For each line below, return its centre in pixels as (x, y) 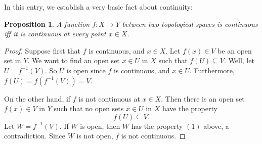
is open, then (100, 126)
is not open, (95, 136)
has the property (157, 126)
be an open (235, 50)
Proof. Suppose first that (42, 50)
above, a (216, 126)
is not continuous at (109, 98)
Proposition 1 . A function (47, 23)
